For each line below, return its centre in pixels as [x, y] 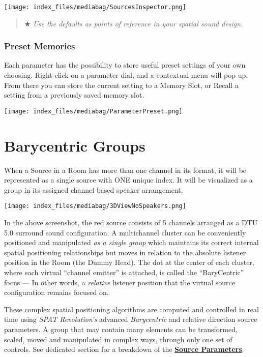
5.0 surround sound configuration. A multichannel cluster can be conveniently [125, 232]
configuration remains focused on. [56, 292]
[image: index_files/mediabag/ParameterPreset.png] [93, 111]
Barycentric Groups [75, 145]
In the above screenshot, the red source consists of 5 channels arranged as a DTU [131, 222]
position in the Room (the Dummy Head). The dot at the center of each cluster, [129, 262]
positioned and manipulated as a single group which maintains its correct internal [131, 242]
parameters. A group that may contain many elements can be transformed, [121, 329]
